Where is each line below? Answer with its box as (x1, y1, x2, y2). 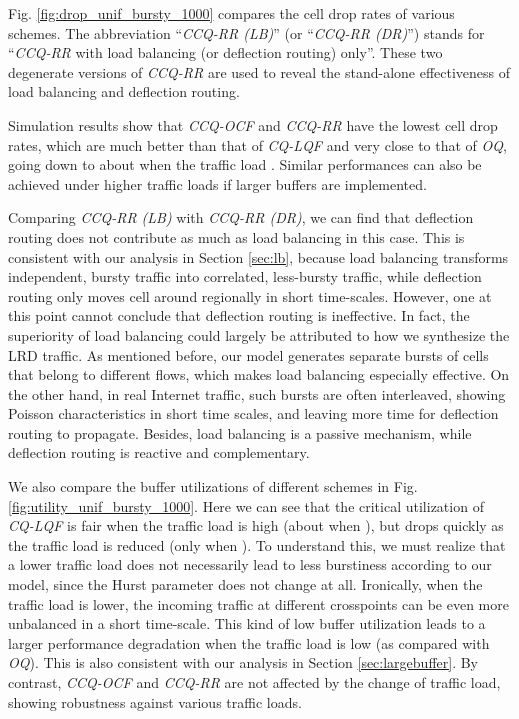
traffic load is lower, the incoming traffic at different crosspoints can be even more (8, 593, 509, 614)
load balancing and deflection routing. (8, 81, 240, 102)
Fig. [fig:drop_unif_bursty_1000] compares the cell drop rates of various (8, 3, 455, 23)
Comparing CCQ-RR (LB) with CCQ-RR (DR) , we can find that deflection (8, 207, 474, 228)
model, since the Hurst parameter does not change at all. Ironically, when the (8, 574, 483, 595)
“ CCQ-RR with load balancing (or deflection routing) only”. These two (8, 42, 443, 63)
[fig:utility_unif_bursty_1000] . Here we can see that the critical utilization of (8, 495, 484, 516)
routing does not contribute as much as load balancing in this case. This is (8, 226, 465, 247)
